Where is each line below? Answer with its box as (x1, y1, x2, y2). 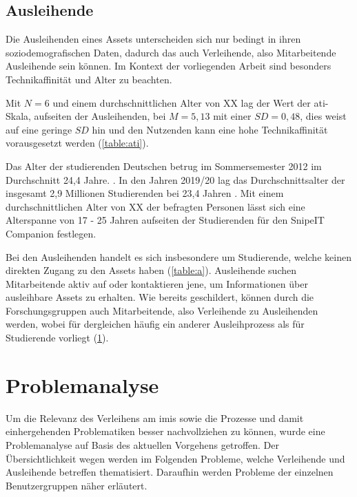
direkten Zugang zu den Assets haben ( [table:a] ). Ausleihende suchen (6, 263, 296, 277)
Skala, (6, 109, 31, 123)
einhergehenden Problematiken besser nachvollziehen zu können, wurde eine (6, 424, 325, 438)
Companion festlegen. (6, 226, 96, 240)
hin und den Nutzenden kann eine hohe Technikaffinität (92, 122, 328, 136)
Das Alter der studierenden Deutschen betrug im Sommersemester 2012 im (6, 158, 322, 173)
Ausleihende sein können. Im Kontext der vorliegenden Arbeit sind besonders (6, 59, 331, 73)
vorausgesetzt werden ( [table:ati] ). (6, 136, 149, 150)
